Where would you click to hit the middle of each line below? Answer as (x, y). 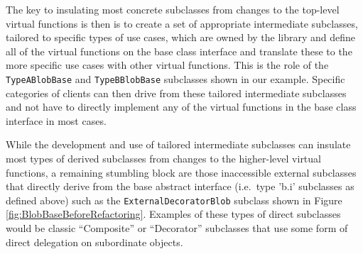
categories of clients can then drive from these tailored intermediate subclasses (176, 93)
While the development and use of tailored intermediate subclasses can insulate (178, 144)
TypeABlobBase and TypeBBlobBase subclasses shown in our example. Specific (175, 78)
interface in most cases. (56, 120)
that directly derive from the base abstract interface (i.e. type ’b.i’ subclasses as (180, 186)
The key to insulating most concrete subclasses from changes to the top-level (173, 9)
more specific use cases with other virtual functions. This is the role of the (167, 65)
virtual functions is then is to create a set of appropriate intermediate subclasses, (182, 23)
